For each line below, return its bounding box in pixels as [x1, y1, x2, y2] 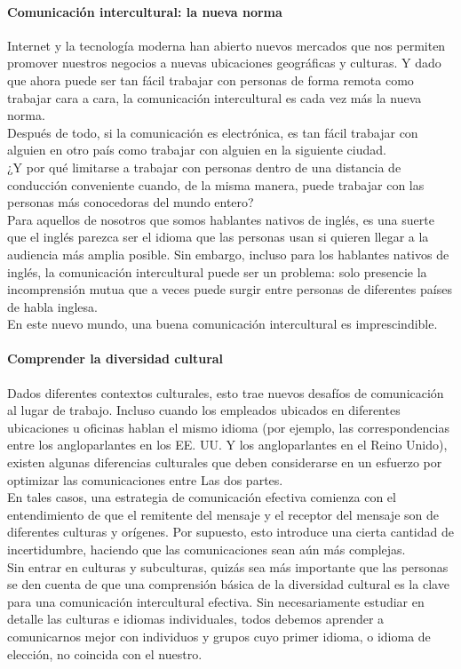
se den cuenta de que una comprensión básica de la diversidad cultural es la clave [7, 575, 449, 593]
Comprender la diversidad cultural [7, 349, 224, 368]
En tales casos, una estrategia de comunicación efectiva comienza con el [7, 488, 396, 506]
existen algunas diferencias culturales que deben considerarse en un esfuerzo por [7, 453, 442, 472]
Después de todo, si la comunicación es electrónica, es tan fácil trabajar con [7, 123, 418, 141]
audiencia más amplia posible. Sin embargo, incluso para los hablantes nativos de [7, 244, 449, 263]
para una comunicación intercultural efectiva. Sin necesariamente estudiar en [7, 592, 425, 610]
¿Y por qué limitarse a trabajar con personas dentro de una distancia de [7, 157, 401, 176]
